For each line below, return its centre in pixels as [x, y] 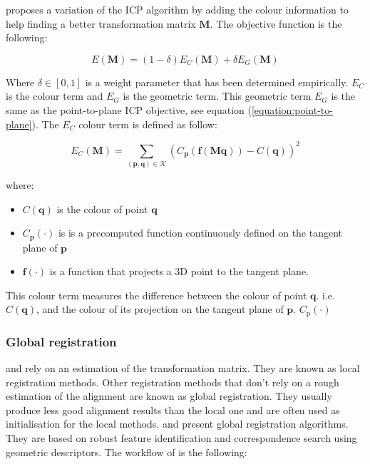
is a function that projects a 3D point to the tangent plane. [179, 271]
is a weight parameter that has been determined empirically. [217, 82]
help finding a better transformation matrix [101, 23]
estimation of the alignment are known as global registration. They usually [169, 396]
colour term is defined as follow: [148, 124]
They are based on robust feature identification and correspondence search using [181, 438]
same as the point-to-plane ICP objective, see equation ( [129, 109]
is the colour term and [55, 96]
